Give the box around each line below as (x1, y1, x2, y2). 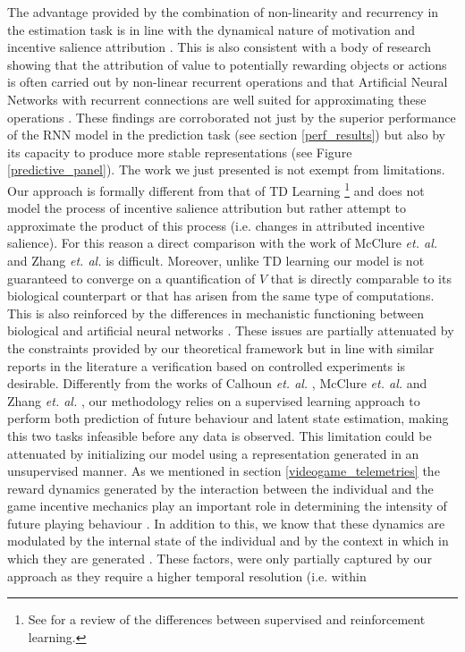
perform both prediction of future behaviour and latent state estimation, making (7, 409, 449, 428)
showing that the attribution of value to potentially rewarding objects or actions (7, 55, 447, 73)
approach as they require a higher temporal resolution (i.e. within (7, 566, 367, 585)
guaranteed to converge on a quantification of (7, 268, 256, 287)
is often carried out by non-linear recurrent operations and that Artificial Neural (7, 72, 448, 91)
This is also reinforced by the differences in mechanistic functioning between (7, 303, 424, 322)
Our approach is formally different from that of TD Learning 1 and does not (7, 178, 425, 199)
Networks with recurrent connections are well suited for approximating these (7, 89, 427, 108)
